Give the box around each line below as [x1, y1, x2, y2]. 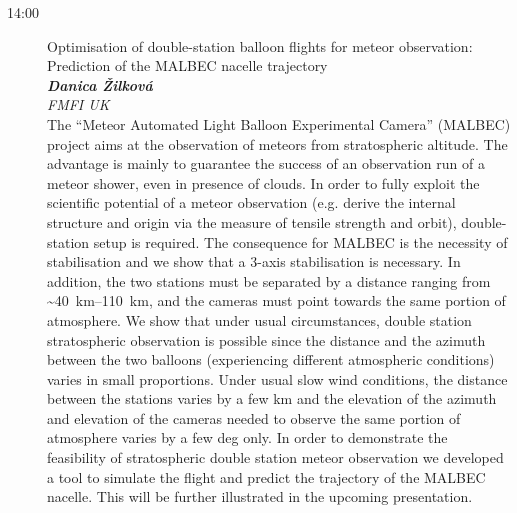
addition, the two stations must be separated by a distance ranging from [47, 270, 491, 291]
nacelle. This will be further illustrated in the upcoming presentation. [47, 486, 473, 507]
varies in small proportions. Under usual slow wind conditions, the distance [47, 368, 508, 389]
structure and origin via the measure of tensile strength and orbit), [47, 211, 457, 232]
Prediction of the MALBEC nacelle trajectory [47, 55, 328, 76]
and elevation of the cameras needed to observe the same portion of [47, 407, 461, 428]
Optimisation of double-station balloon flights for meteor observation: [47, 35, 473, 56]
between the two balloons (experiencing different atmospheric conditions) [47, 349, 495, 370]
